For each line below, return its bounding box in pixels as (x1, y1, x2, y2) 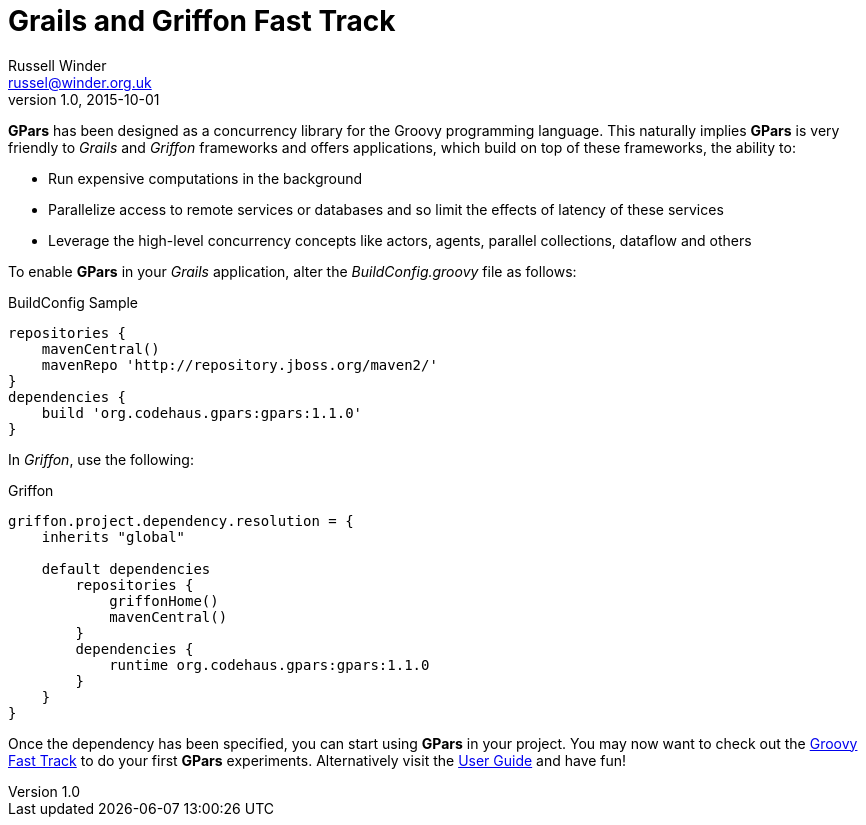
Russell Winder (8, 56, 107, 74)
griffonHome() (109, 592, 219, 609)
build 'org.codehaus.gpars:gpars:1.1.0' (41, 404, 363, 421)
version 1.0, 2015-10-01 (8, 90, 160, 108)
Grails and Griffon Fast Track (8, 4, 396, 38)
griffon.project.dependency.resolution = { (8, 512, 354, 529)
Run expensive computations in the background (48, 169, 363, 187)
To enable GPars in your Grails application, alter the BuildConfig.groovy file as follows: (8, 262, 577, 280)
